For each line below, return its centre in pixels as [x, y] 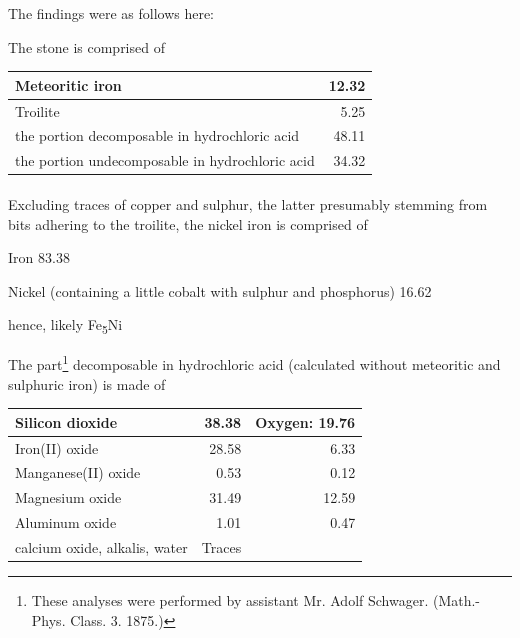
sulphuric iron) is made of [87, 383]
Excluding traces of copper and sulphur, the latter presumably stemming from [248, 203]
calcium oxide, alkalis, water [101, 546]
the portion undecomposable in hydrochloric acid [165, 160]
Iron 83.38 [39, 257]
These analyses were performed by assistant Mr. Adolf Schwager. [230, 600]
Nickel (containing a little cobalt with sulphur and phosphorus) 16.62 [220, 290]
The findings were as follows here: [111, 13]
